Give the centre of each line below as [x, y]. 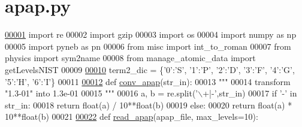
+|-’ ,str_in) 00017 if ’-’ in [250, 93]
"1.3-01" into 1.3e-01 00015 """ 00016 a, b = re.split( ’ [102, 93]
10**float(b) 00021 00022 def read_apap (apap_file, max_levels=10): [132, 117]
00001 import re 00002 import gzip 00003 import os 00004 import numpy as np [151, 34]
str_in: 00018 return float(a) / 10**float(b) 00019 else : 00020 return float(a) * [149, 105]
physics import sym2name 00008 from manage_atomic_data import [130, 58]
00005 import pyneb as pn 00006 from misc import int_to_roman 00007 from [148, 46]
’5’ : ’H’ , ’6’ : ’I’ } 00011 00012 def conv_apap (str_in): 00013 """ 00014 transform [148, 81]
